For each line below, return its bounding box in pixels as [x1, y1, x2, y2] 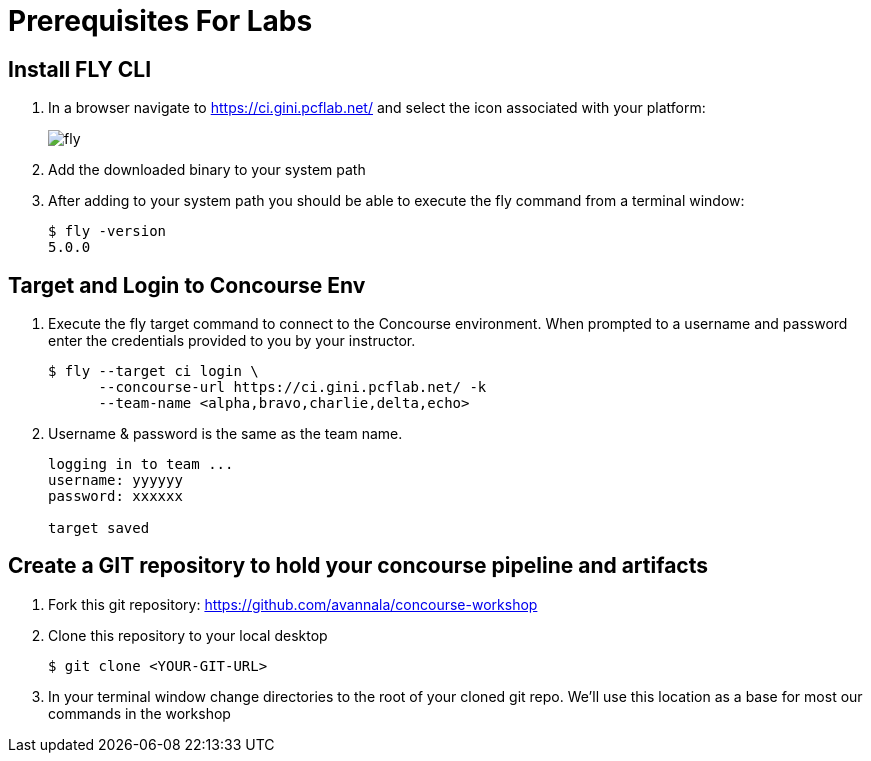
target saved [48, 520, 150, 537]
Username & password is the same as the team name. [48, 425, 403, 443]
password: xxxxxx [48, 488, 183, 505]
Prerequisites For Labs [8, 4, 313, 38]
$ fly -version [48, 223, 167, 240]
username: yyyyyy [48, 472, 183, 489]
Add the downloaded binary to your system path [48, 161, 366, 179]
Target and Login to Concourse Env [8, 272, 366, 298]
